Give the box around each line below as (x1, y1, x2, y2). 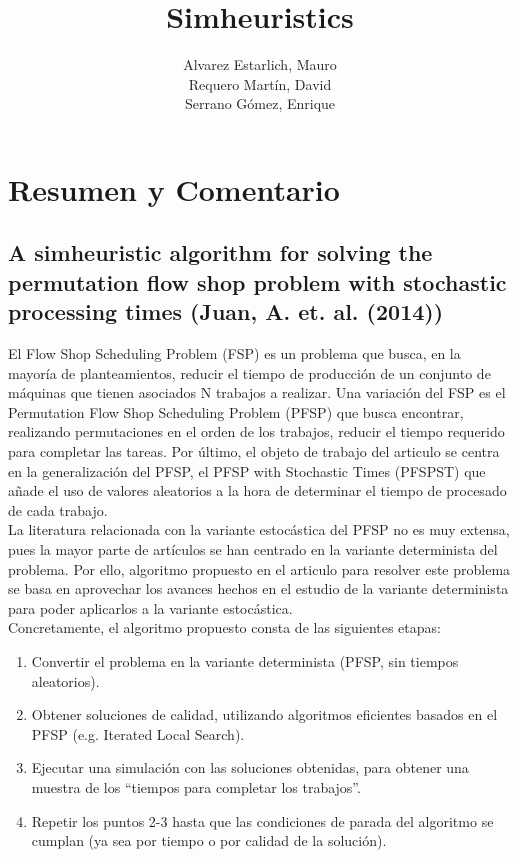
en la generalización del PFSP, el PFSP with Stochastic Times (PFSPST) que (8, 460, 486, 481)
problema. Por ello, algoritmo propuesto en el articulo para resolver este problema (8, 558, 511, 579)
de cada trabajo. (8, 499, 108, 520)
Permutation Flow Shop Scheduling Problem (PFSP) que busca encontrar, (8, 401, 464, 422)
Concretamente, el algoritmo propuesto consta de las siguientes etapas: (8, 617, 441, 638)
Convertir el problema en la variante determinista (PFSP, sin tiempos (31, 650, 459, 671)
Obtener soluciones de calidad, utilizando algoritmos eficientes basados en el (31, 704, 498, 725)
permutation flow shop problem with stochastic (8, 266, 507, 297)
